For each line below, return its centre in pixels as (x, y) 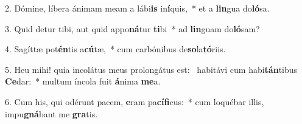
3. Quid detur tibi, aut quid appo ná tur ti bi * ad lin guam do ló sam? (132, 28)
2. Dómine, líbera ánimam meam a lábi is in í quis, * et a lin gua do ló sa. (137, 8)
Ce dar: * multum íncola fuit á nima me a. (83, 81)
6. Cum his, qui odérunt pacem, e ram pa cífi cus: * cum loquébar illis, (135, 101)
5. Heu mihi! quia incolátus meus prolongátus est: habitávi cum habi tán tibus (151, 69)
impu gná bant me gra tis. (51, 113)
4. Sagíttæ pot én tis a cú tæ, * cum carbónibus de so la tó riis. (115, 49)
